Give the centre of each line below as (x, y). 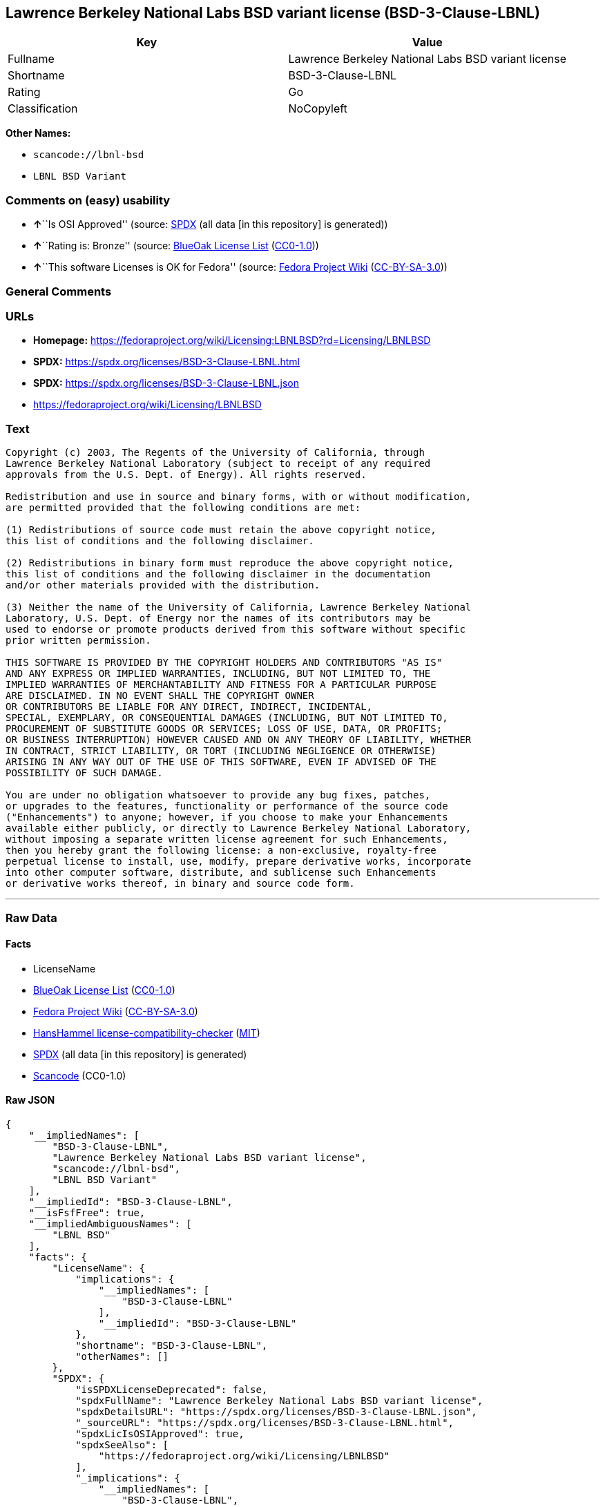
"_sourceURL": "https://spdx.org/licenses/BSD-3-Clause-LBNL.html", (265, 1422)
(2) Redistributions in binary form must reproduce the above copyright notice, (230, 563)
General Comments (59, 291)
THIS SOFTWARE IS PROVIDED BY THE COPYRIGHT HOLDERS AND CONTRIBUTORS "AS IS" (224, 663)
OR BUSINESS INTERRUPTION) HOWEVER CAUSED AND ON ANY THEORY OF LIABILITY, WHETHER (239, 740)
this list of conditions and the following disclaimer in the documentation (218, 574)
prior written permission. (78, 641)
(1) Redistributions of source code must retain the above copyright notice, (221, 530)
